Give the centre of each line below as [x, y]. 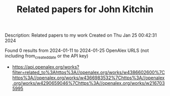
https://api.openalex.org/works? [46, 67]
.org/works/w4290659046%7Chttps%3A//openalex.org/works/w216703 [88, 83]
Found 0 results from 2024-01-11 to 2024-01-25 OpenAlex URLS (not [77, 51]
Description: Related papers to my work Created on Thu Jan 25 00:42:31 [81, 35]
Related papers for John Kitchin [85, 9]
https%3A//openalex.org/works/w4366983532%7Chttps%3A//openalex [88, 78]
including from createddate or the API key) [47, 56]
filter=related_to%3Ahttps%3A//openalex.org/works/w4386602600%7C [89, 72]
